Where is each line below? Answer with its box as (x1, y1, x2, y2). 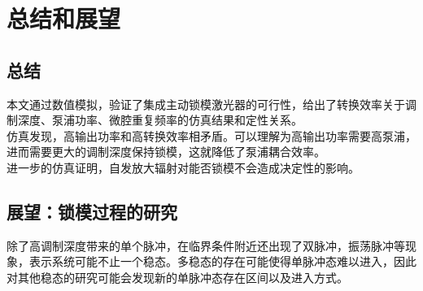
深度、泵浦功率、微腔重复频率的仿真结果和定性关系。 (17, 111, 303, 128)
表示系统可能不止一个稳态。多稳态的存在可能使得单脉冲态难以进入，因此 (28, 253, 416, 270)
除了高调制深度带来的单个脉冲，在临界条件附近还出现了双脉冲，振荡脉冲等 (7, 237, 405, 254)
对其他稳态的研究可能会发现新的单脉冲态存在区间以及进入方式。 (7, 268, 348, 285)
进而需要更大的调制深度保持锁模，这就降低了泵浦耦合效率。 (7, 143, 325, 160)
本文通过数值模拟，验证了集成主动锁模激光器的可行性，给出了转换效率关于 (7, 95, 405, 112)
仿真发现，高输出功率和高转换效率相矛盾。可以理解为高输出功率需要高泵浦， (7, 127, 416, 144)
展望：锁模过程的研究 (7, 198, 177, 224)
